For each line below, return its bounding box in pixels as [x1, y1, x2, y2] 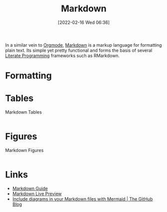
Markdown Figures [5, 147, 44, 153]
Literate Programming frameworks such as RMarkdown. [5, 53, 120, 59]
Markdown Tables [5, 109, 42, 115]
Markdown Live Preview [12, 191, 62, 197]
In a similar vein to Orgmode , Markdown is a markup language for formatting [5, 42, 162, 48]
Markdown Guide [12, 185, 48, 191]
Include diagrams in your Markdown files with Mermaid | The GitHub [12, 196, 153, 202]
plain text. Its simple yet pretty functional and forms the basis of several [5, 47, 153, 53]
